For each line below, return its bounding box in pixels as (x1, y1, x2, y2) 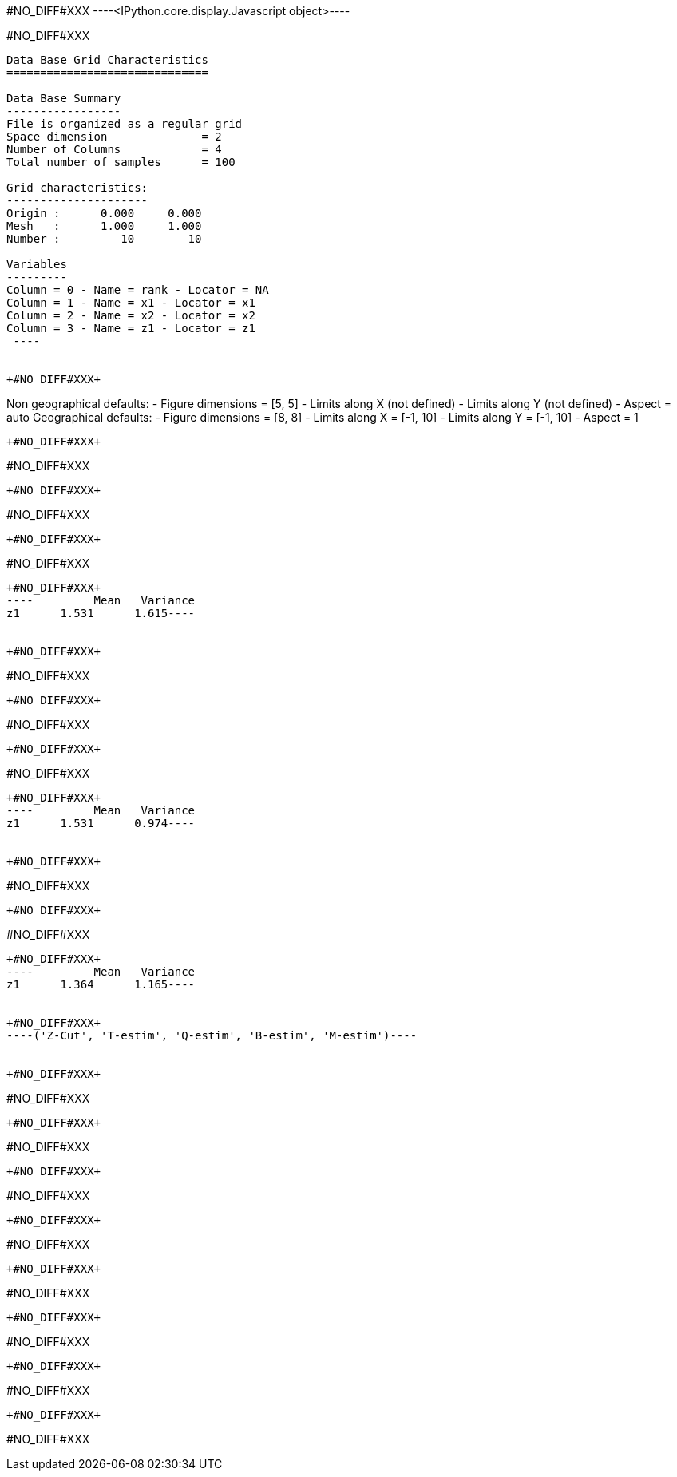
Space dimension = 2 (6, 130, 222, 143)
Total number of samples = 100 (6, 156, 236, 168)
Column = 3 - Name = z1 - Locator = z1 (6, 322, 255, 335)
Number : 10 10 (6, 232, 202, 245)
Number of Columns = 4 (6, 143, 222, 156)
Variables (6, 258, 67, 271)
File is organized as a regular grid (6, 117, 243, 130)
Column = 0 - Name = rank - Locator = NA (6, 283, 269, 296)
